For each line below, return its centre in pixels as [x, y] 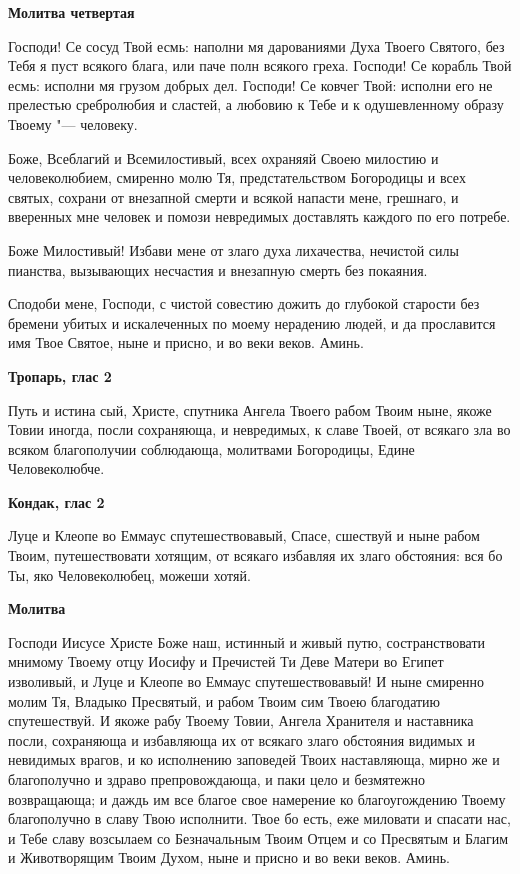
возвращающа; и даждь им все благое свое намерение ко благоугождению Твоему [257, 798]
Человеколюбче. [56, 468]
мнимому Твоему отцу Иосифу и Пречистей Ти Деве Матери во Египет [226, 661]
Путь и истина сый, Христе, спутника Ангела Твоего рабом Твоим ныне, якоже [250, 409]
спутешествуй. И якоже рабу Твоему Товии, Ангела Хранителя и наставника [241, 720]
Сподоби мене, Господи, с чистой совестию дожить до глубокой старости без [244, 303]
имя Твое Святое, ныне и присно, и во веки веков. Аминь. [186, 342]
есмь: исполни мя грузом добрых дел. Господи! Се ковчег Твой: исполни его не [250, 84]
